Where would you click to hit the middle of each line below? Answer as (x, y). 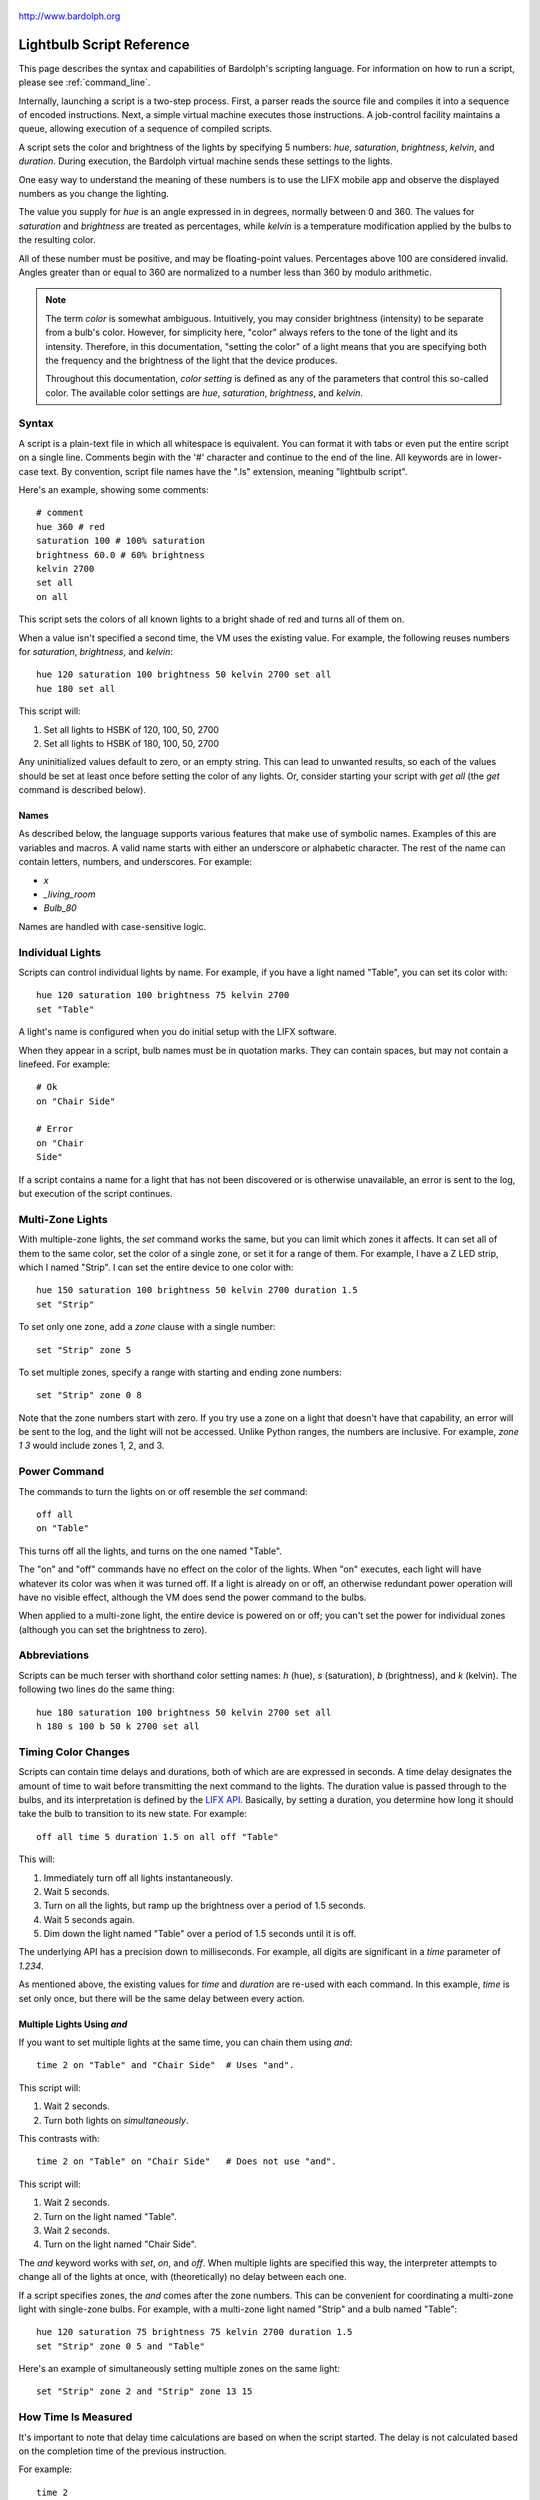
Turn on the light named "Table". (110, 2216)
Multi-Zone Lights (63, 1219)
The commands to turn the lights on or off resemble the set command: (163, 1491)
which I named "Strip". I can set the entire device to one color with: (156, 1267)
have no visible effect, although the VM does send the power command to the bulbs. (192, 1597)
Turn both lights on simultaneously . (116, 2120)
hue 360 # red (70, 526)
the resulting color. (57, 240)
